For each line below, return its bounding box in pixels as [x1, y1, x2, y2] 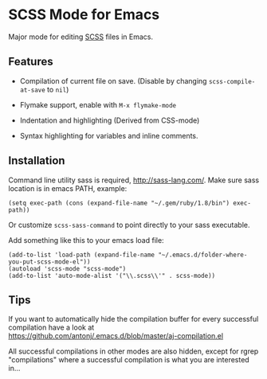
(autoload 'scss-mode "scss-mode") [8, 264, 127, 272]
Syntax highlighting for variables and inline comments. [19, 131, 198, 140]
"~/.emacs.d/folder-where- [158, 251, 248, 259]
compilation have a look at [8, 322, 95, 332]
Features [8, 55, 53, 68]
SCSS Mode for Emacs [8, 6, 160, 24]
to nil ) [46, 84, 69, 94]
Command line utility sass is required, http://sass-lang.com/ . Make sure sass [8, 175, 260, 185]
